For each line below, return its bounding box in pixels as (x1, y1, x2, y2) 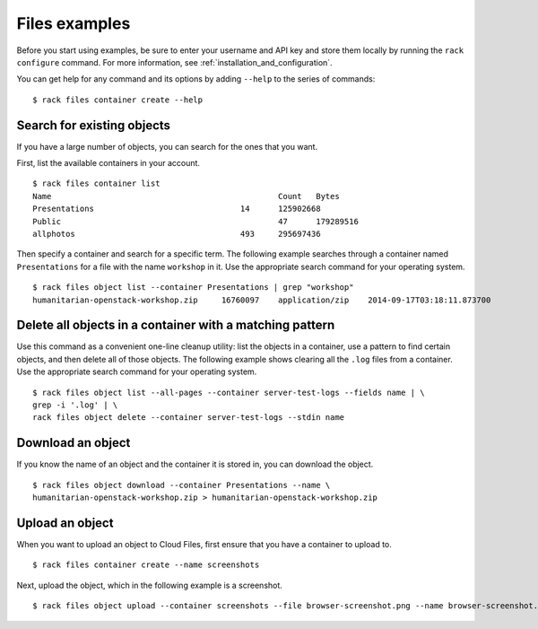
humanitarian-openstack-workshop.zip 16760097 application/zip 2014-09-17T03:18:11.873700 (32, 294, 491, 305)
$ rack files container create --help (32, 94, 204, 105)
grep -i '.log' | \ (32, 400, 118, 410)
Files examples (16, 13, 131, 33)
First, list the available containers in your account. (16, 158, 201, 169)
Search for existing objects (16, 118, 170, 133)
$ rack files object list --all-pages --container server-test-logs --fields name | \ (32, 387, 425, 397)
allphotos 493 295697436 (32, 229, 322, 239)
